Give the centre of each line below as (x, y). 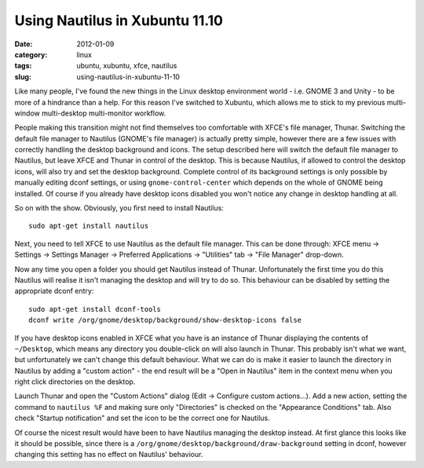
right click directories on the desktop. (75, 382)
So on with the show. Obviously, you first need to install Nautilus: (119, 208)
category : (31, 54)
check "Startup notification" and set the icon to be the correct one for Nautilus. (142, 418)
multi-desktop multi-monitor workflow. (104, 113)
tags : (23, 66)
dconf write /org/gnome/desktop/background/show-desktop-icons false (165, 320)
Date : (24, 44)
